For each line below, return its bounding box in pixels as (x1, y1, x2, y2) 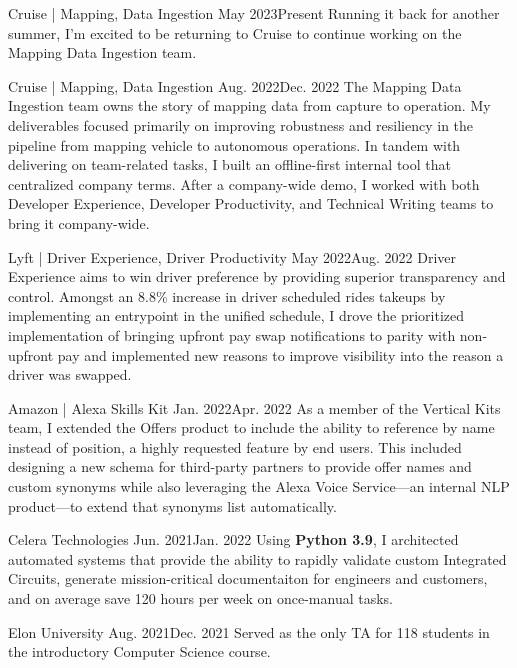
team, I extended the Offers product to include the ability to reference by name (8, 417, 495, 438)
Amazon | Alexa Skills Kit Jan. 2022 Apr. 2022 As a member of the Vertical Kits (8, 397, 501, 418)
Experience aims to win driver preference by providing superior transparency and (8, 266, 506, 287)
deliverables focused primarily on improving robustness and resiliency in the (8, 114, 474, 135)
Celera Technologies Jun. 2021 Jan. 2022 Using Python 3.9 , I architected (8, 529, 459, 550)
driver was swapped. (8, 364, 132, 385)
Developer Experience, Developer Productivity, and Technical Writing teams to (8, 193, 494, 214)
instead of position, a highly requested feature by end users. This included (8, 436, 462, 457)
